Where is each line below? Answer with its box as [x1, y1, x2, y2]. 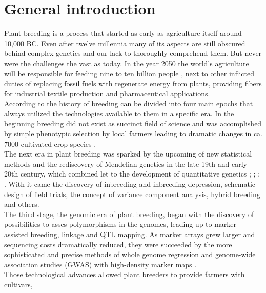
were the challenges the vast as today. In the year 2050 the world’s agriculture [4, 57, 249, 68]
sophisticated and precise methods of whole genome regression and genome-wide [4, 249, 256, 260]
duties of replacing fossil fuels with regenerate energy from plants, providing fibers [4, 78, 262, 89]
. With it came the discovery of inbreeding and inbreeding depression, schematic [4, 179, 256, 189]
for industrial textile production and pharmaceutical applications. [4, 88, 210, 99]
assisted [4, 229, 28, 239]
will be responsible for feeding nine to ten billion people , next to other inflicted [4, 68, 254, 79]
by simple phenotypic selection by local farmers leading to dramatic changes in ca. [4, 128, 263, 139]
